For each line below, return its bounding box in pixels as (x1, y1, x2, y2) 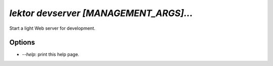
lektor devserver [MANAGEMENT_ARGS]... (9, 8, 193, 19)
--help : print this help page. (22, 51, 79, 57)
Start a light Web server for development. (9, 25, 96, 31)
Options (9, 38, 35, 47)
